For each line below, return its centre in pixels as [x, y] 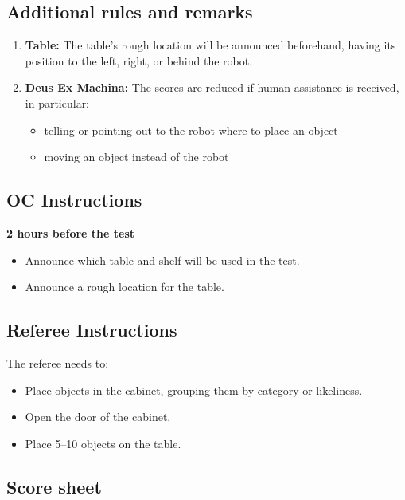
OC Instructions [74, 200]
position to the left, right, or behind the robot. [139, 60]
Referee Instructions [92, 330]
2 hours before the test [71, 232]
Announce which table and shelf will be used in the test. [162, 260]
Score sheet [54, 486]
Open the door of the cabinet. [98, 417]
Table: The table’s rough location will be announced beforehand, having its [210, 45]
